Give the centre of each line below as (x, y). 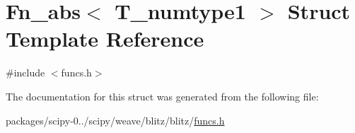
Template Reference (105, 39)
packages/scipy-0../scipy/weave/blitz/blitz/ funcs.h (115, 120)
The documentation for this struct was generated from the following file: (162, 96)
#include (25, 73)
